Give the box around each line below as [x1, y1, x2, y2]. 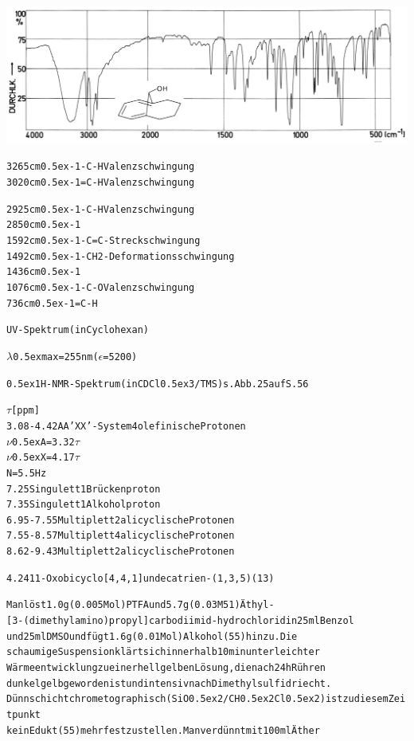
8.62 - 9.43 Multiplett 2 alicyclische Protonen [6, 546, 235, 558]
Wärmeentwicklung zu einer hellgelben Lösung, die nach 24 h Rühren [6, 662, 326, 674]
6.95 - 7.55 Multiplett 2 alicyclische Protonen [6, 514, 235, 526]
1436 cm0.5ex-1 [6, 266, 81, 278]
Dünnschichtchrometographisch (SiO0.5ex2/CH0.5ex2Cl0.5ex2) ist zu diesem [6, 693, 389, 705]
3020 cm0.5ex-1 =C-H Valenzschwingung [6, 177, 195, 189]
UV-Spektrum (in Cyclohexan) [6, 324, 149, 336]
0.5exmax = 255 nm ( [13, 351, 99, 363]
